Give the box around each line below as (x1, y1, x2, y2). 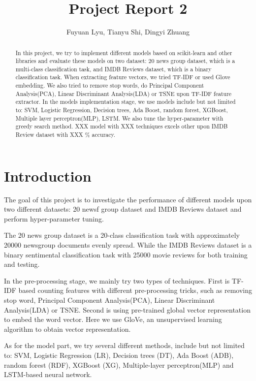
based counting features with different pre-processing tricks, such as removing (18, 285, 252, 295)
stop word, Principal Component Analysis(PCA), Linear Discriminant (4, 295, 215, 305)
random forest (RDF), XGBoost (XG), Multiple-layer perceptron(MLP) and (4, 359, 234, 370)
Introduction (4, 165, 92, 186)
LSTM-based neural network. (4, 369, 92, 380)
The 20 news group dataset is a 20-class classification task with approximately (4, 230, 240, 240)
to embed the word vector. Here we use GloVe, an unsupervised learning (4, 314, 222, 324)
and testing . (4, 259, 40, 269)
